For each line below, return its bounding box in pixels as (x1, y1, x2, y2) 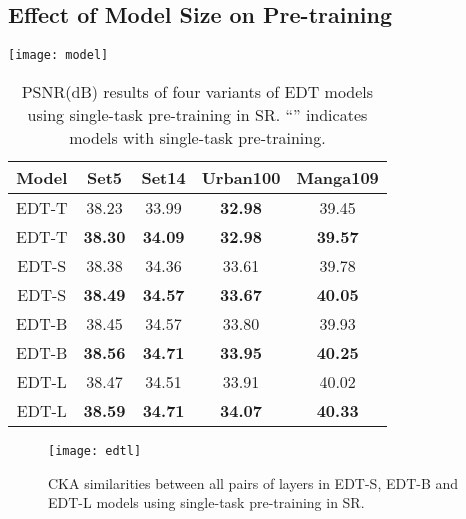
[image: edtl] (48, 443, 142, 458)
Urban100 (201, 165, 281, 189)
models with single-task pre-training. (69, 125, 326, 149)
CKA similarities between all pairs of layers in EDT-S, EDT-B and (48, 472, 459, 493)
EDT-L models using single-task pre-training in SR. (48, 492, 365, 513)
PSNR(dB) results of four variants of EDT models (21, 79, 374, 103)
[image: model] (8, 48, 109, 63)
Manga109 (296, 165, 379, 189)
